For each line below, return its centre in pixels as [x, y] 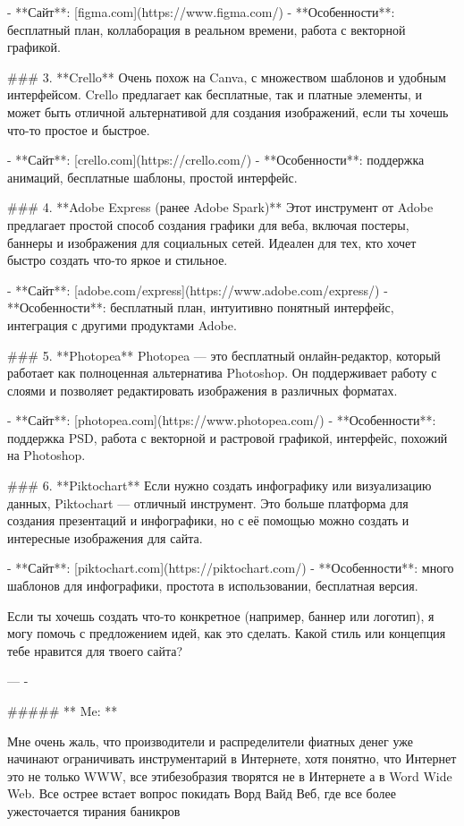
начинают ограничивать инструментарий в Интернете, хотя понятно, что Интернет [232, 758]
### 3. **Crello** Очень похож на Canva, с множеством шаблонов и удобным [227, 77]
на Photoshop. [46, 455]
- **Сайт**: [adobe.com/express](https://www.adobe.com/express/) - [198, 290]
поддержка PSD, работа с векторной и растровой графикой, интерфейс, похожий [228, 437]
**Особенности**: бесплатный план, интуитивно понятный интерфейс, [201, 307]
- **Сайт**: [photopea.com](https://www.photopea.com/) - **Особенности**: [222, 420]
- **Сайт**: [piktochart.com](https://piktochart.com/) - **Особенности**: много [231, 568]
